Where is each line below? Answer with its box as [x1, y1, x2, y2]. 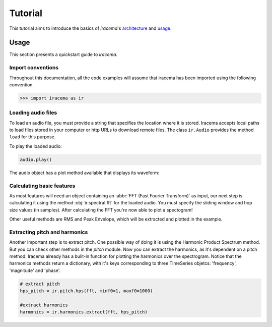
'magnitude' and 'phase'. [9, 267, 61, 274]
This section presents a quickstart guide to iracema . [9, 51, 118, 58]
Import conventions [9, 64, 59, 71]
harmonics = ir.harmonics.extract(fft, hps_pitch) [20, 309, 148, 315]
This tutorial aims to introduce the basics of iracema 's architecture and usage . [9, 25, 172, 31]
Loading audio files [9, 109, 57, 116]
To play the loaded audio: [9, 143, 62, 149]
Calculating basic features [9, 182, 76, 189]
